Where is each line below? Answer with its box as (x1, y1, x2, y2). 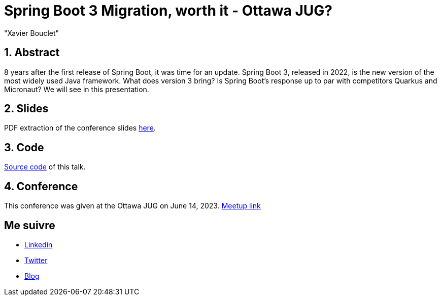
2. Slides (4, 102, 49, 115)
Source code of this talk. (4, 162, 86, 172)
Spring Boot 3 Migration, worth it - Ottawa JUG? (4, 2, 332, 19)
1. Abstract (4, 46, 60, 59)
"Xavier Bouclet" (4, 28, 59, 37)
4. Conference (4, 180, 78, 193)
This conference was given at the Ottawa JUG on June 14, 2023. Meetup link (4, 201, 261, 210)
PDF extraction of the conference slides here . (4, 123, 156, 133)
